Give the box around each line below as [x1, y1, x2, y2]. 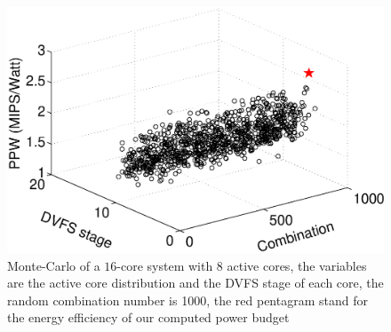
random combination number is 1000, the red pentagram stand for [7, 290, 368, 309]
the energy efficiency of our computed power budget [7, 308, 290, 327]
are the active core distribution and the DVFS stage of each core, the [7, 273, 384, 292]
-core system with [116, 256, 213, 274]
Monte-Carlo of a [7, 256, 100, 274]
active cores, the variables [227, 256, 367, 274]
